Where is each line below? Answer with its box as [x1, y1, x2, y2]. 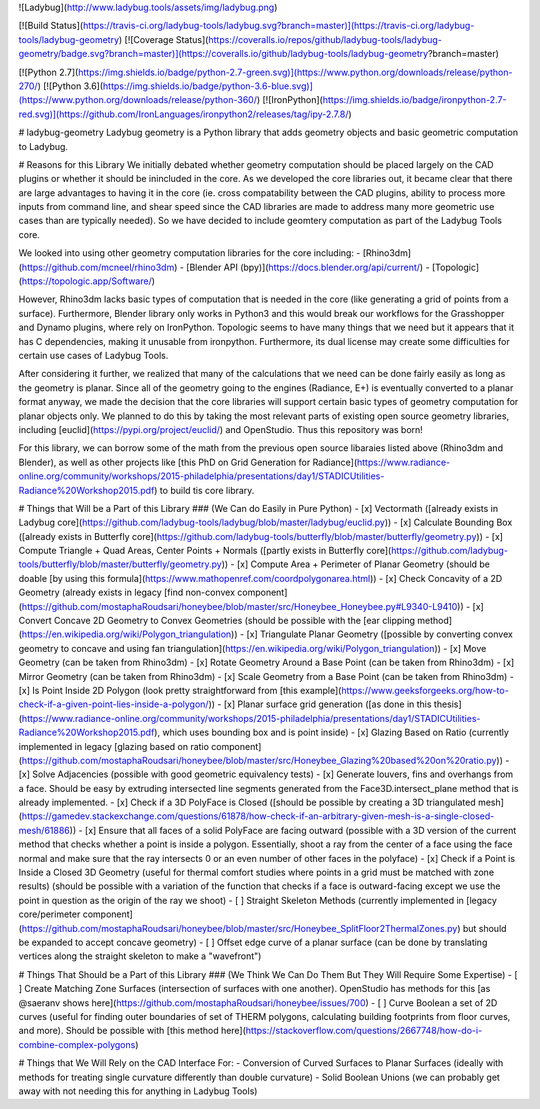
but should [462, 922, 507, 934]
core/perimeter [18, 908, 81, 920]
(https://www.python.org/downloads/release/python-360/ [18, 94, 257, 106]
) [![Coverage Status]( [118, 33, 209, 45]
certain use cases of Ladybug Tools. [18, 349, 169, 361]
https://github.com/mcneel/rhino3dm [21, 261, 175, 273]
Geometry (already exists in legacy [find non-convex [18, 586, 235, 599]
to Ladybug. [18, 140, 69, 152]
